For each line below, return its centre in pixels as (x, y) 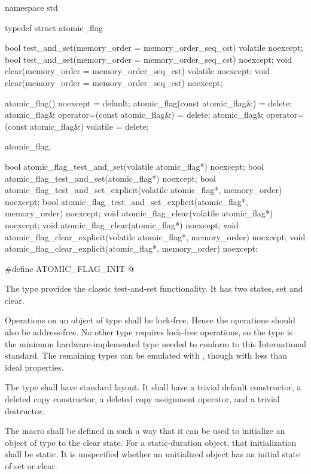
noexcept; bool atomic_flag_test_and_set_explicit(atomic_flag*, (126, 201)
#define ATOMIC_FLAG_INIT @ (70, 268)
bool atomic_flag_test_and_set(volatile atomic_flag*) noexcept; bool (135, 166)
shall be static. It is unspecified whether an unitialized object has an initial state (153, 454)
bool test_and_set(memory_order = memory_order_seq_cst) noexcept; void (149, 59)
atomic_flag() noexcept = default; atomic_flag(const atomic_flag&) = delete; (148, 103)
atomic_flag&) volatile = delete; (89, 126)
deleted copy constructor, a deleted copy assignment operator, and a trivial (142, 399)
